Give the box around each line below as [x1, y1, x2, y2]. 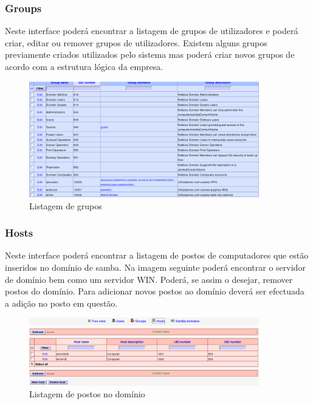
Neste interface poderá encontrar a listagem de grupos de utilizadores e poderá [5, 24, 298, 37]
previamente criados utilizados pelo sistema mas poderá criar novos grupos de [5, 48, 295, 61]
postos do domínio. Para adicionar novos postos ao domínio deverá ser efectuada [5, 285, 304, 298]
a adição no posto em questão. [5, 296, 118, 309]
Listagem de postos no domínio [29, 388, 145, 400]
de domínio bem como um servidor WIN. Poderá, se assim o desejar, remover [5, 273, 293, 285]
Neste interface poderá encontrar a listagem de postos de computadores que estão [5, 249, 309, 262]
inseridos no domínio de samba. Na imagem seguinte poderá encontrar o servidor [5, 261, 306, 274]
